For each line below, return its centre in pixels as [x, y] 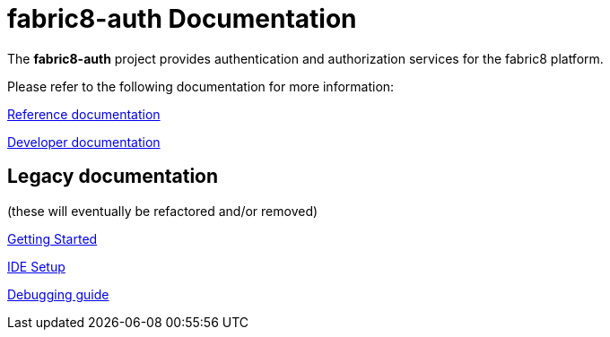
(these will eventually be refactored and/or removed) [163, 211]
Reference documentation [84, 114]
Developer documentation [84, 142]
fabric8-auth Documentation [182, 19]
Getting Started [52, 238]
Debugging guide [58, 294]
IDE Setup [36, 266]
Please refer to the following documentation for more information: [201, 86]
